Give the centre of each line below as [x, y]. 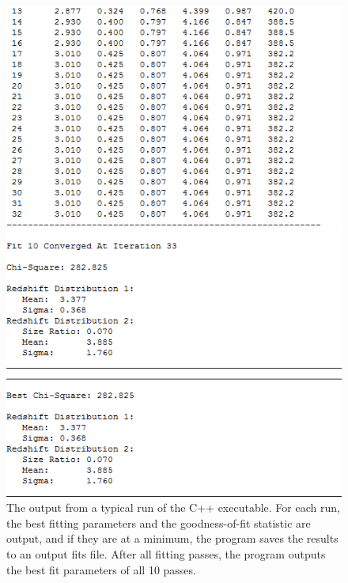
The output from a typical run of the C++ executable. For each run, [173, 507]
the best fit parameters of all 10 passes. [101, 569]
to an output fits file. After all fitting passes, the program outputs [166, 553]
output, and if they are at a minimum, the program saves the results [172, 538]
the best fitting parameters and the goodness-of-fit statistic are [159, 522]
